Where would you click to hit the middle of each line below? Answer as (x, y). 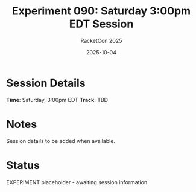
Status (23, 165)
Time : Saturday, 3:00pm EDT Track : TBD (57, 100)
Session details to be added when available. (61, 141)
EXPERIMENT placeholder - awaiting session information (77, 182)
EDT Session (101, 24)
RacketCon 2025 (101, 40)
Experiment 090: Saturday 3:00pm (101, 11)
